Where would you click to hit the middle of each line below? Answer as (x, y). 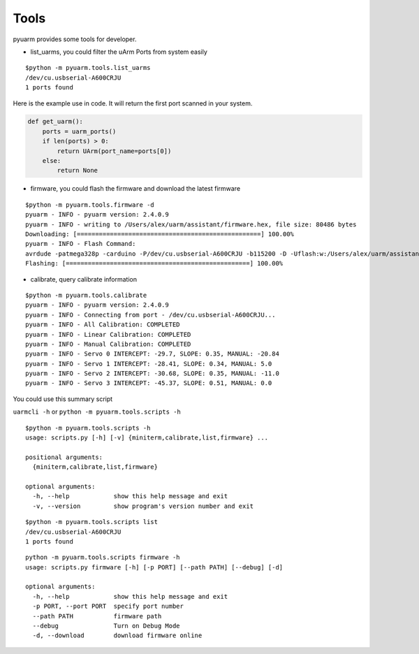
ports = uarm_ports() (79, 131)
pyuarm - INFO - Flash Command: (81, 244)
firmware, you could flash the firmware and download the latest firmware (135, 189)
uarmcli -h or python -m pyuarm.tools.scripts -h (97, 412)
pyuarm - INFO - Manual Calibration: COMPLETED (108, 344)
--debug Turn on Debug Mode (106, 626)
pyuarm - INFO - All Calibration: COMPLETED (103, 325)
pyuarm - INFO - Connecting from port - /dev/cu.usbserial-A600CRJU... (150, 315)
